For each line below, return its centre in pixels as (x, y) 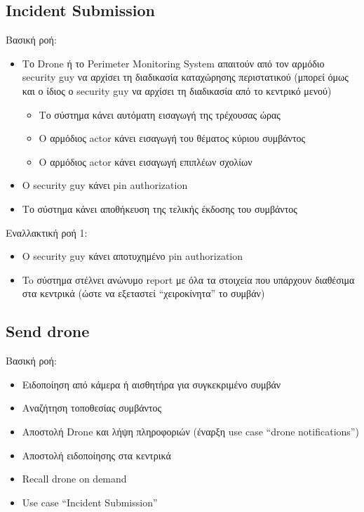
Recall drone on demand (74, 479)
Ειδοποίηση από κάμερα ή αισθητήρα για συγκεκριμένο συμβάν (151, 384)
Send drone (48, 331)
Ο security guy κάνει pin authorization (105, 185)
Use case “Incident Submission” (90, 502)
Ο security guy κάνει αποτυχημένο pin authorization (133, 256)
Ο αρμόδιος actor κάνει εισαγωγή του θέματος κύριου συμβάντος (172, 138)
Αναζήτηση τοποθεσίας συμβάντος (92, 408)
